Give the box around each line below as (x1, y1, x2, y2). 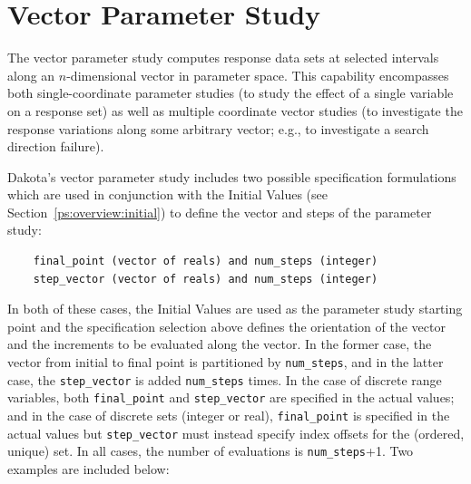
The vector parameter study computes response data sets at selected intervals (7, 48, 439, 67)
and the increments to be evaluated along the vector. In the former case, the (7, 334, 432, 353)
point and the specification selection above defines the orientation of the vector (7, 316, 446, 335)
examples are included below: (7, 459, 170, 478)
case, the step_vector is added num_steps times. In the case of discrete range (7, 370, 442, 389)
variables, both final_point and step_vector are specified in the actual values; (7, 388, 455, 407)
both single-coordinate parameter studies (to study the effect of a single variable (7, 83, 454, 102)
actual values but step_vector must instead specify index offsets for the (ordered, (7, 423, 465, 442)
